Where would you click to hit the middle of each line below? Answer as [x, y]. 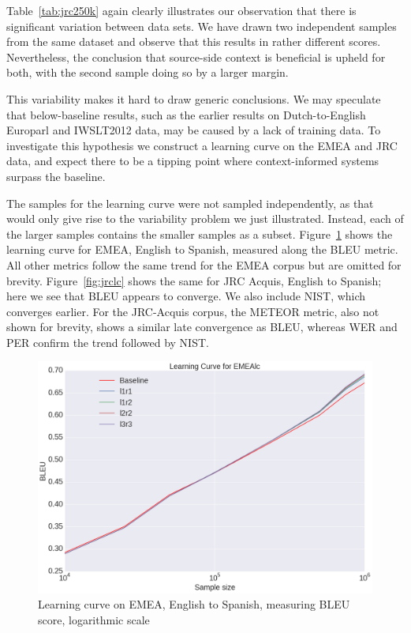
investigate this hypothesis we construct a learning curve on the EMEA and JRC [202, 145]
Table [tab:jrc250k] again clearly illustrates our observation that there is [181, 10]
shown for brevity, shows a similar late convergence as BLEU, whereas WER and [202, 327]
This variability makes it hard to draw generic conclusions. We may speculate [194, 98]
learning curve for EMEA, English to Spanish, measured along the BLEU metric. [202, 249]
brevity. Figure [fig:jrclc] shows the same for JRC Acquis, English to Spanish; [194, 280]
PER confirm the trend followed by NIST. [108, 342]
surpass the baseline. [56, 176]
